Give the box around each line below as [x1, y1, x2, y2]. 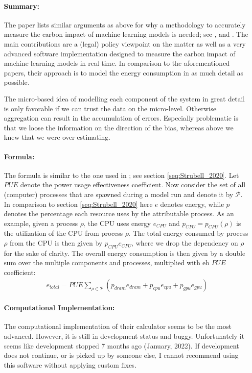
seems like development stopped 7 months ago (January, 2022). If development [4, 340, 239, 350]
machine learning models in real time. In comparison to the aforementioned [4, 58, 230, 68]
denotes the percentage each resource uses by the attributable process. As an [4, 208, 234, 219]
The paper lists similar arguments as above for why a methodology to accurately [4, 19, 246, 29]
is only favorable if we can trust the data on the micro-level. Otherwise [4, 103, 216, 113]
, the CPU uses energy [83, 218, 151, 228]
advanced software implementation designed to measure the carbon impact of [4, 48, 235, 58]
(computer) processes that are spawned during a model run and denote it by [4, 189, 233, 199]
